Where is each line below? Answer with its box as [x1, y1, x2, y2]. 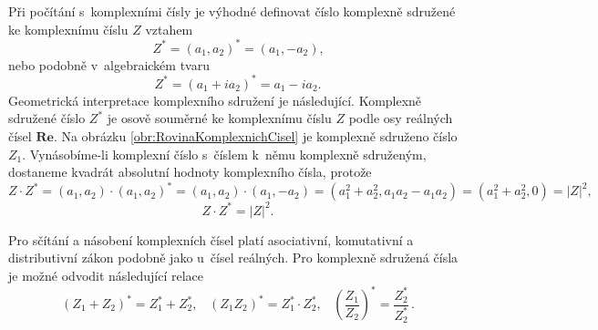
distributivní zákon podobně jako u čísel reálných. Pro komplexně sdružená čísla [8, 248, 459, 267]
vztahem [145, 19, 193, 38]
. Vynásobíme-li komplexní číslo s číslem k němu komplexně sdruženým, [22, 144, 427, 163]
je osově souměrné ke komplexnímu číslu [107, 108, 332, 128]
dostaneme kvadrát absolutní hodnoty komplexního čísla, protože [8, 162, 372, 181]
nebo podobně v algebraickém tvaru [8, 55, 210, 74]
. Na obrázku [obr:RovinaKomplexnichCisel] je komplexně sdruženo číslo [53, 126, 458, 145]
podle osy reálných [348, 108, 453, 128]
